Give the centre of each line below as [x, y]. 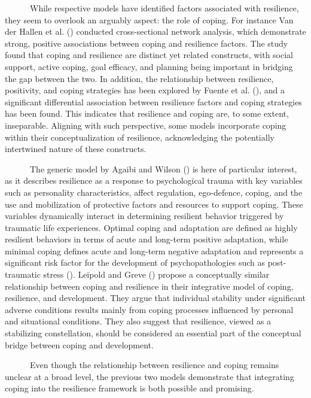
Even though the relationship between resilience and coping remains [154, 365]
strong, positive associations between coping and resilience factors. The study [147, 43]
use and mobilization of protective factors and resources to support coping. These [154, 204]
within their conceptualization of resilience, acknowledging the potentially [140, 137]
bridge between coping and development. [79, 344]
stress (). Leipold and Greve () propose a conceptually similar [156, 274]
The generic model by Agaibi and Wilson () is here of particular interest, [163, 168]
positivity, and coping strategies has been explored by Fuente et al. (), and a [145, 90]
